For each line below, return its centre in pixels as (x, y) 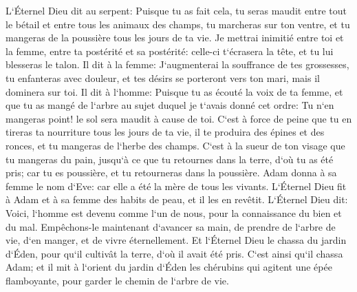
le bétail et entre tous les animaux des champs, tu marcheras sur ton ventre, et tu (178, 24)
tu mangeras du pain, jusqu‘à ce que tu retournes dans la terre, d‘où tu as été (170, 159)
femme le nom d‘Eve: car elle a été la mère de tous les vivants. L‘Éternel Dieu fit (176, 186)
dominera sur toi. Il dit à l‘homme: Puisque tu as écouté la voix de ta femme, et (174, 91)
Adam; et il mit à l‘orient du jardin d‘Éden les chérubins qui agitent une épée (169, 267)
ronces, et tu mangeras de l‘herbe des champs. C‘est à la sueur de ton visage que (175, 145)
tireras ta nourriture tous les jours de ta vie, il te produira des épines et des (165, 132)
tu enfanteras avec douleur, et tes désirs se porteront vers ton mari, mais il (163, 77)
